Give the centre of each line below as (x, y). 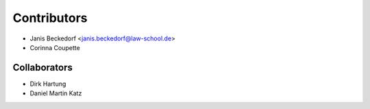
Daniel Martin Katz (56, 93)
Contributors (50, 18)
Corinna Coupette (55, 47)
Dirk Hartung (48, 84)
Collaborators (43, 68)
